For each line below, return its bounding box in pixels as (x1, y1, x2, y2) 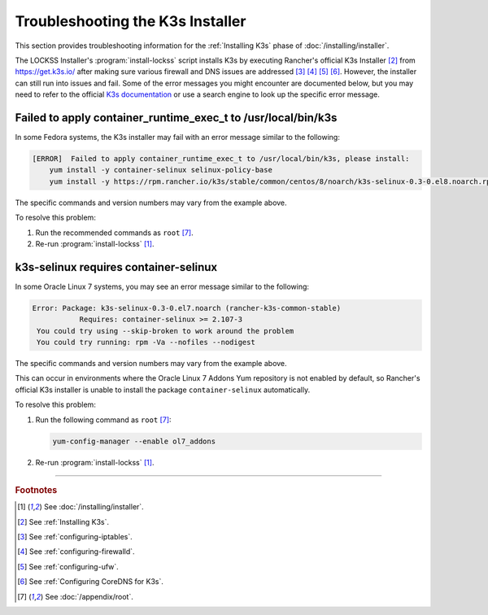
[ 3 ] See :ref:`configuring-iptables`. (17, 531, 133, 541)
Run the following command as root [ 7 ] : (35, 415, 172, 425)
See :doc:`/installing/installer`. (43, 502, 144, 512)
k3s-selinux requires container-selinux (15, 260, 218, 274)
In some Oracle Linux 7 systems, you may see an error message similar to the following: (15, 281, 309, 291)
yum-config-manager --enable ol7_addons (52, 436, 216, 446)
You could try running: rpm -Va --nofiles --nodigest (37, 338, 255, 347)
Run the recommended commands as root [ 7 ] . (35, 228, 194, 238)
